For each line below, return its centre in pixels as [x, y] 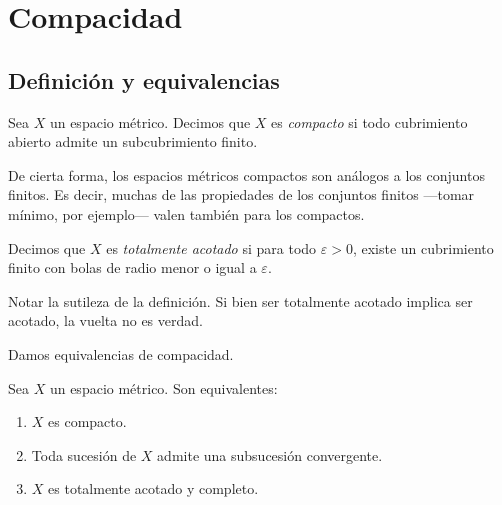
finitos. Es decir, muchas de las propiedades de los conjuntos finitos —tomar [241, 194]
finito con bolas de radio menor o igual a [132, 267]
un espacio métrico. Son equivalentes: [163, 387]
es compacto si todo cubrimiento [369, 121]
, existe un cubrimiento [423, 247]
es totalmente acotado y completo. [153, 488]
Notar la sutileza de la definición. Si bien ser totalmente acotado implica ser [240, 300]
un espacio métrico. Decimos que [150, 121]
